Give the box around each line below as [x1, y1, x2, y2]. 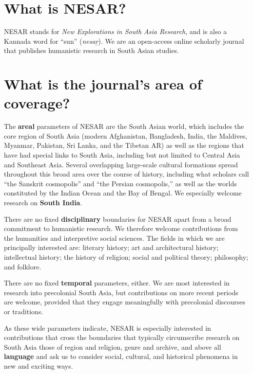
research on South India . [4, 197, 82, 207]
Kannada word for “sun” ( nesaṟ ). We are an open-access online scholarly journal [4, 36, 244, 46]
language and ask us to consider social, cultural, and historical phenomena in [4, 351, 238, 361]
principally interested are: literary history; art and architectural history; [4, 242, 219, 252]
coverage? [4, 93, 70, 113]
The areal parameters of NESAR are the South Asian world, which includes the [4, 121, 244, 131]
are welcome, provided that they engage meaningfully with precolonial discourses [4, 297, 246, 307]
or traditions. [4, 306, 43, 316]
